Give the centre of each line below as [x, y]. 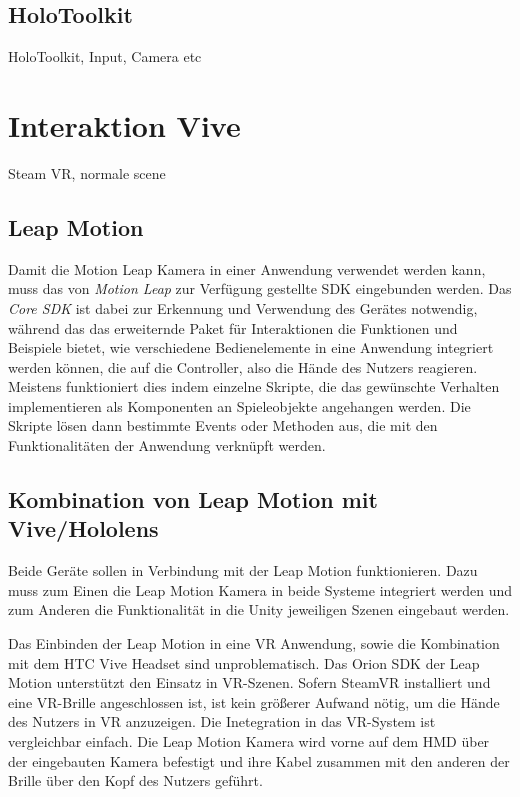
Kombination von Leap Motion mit [193, 499]
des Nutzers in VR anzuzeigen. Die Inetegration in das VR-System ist [222, 721]
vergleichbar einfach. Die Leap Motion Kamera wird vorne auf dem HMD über [249, 741]
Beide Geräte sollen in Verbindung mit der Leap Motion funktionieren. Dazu [243, 570]
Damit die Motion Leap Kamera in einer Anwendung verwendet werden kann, [247, 268]
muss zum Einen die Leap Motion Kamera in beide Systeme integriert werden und [260, 589]
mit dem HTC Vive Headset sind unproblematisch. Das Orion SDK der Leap [244, 662]
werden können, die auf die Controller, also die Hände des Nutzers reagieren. [243, 366]
